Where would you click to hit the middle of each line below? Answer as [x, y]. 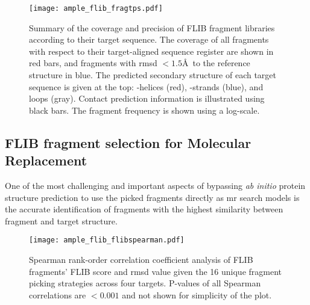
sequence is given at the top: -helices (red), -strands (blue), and [146, 86]
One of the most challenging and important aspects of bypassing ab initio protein [155, 185]
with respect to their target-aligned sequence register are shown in [151, 51]
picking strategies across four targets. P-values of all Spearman [145, 283]
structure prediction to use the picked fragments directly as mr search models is [152, 197]
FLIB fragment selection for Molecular [128, 142]
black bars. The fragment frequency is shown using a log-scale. [144, 110]
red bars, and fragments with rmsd [93, 63]
